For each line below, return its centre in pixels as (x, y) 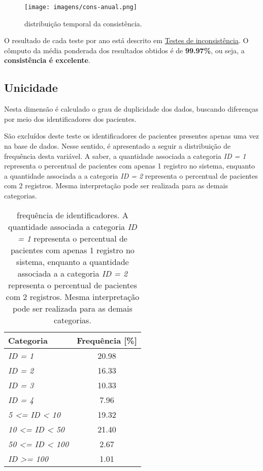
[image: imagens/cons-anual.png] (81, 7)
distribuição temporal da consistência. (83, 23)
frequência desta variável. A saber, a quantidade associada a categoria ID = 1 (125, 156)
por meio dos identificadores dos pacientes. (70, 119)
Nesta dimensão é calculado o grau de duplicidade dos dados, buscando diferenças (131, 109)
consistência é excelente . (47, 60)
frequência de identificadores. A (73, 215)
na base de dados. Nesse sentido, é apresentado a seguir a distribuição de (117, 146)
